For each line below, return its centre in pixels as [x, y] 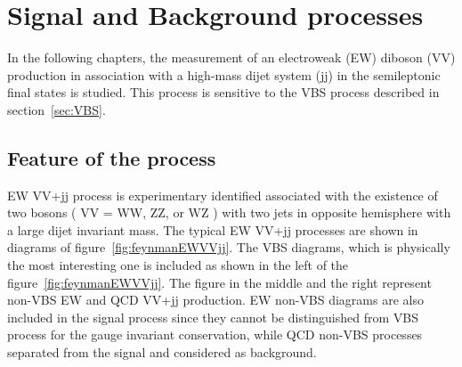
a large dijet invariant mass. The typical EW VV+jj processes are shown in [213, 229]
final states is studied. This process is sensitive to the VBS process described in [223, 92]
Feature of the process [112, 157]
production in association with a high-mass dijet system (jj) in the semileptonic [224, 74]
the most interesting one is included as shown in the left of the [178, 265]
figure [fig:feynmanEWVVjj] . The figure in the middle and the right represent [219, 282]
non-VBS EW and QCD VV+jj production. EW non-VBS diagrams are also [215, 300]
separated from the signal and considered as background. [162, 352]
